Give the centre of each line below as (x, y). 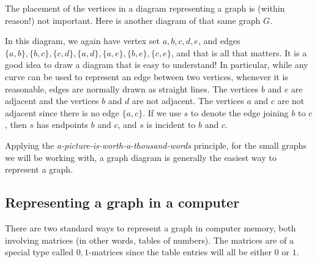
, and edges (219, 41)
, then (16, 125)
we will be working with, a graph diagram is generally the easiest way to (141, 157)
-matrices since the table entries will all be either (180, 252)
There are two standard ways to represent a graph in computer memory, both (151, 227)
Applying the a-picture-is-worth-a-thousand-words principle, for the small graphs (156, 145)
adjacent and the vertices (52, 101)
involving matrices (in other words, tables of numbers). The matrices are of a (149, 240)
